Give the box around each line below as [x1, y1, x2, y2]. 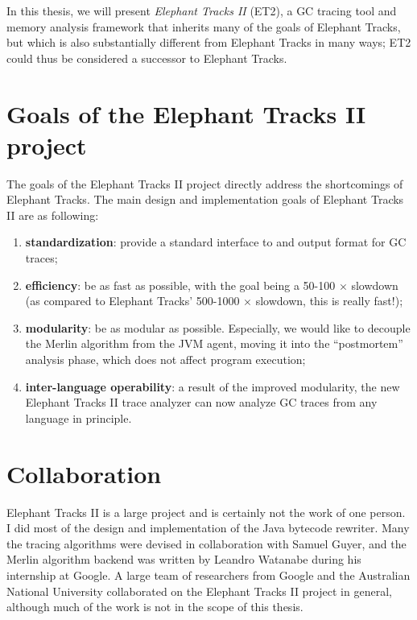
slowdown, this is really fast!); [255, 292, 403, 309]
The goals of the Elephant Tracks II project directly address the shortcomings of [6, 175, 403, 192]
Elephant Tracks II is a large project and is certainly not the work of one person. [6, 503, 406, 520]
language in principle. [25, 409, 132, 426]
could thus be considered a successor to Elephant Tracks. [6, 49, 287, 66]
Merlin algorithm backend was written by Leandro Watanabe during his [6, 551, 361, 568]
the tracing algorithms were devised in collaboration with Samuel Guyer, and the [6, 535, 407, 552]
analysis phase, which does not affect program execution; [25, 351, 306, 368]
